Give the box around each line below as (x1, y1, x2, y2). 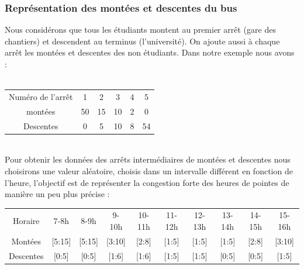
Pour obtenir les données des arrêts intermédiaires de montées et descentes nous (5, 153, 291, 165)
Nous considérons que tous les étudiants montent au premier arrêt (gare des (5, 23, 276, 36)
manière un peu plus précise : (5, 188, 110, 200)
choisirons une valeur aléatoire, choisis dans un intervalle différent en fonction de (5, 164, 293, 177)
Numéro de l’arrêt (9, 90, 73, 102)
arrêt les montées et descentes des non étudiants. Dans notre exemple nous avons (5, 46, 295, 58)
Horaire (12, 215, 40, 227)
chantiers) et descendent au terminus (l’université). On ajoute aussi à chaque (5, 35, 280, 47)
